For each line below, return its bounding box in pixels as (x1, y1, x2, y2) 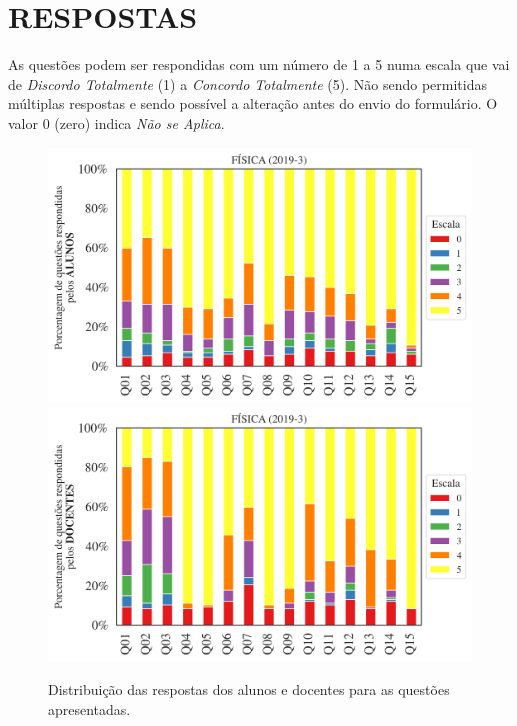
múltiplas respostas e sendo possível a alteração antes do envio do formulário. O (8, 93, 498, 114)
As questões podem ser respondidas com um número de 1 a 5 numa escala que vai (8, 54, 510, 75)
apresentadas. (48, 698, 131, 719)
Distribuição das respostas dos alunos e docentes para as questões (48, 678, 450, 699)
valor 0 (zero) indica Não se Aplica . (8, 112, 225, 133)
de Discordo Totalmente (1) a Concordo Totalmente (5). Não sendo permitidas (8, 73, 487, 94)
